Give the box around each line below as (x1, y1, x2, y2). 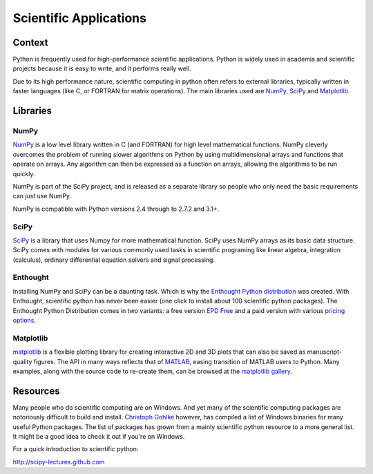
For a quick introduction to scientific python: (12, 445, 139, 453)
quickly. (12, 169, 35, 178)
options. (12, 316, 37, 324)
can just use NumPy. (12, 192, 72, 200)
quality (12, 357, 32, 366)
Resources (12, 385, 60, 397)
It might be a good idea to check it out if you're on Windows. (12, 432, 185, 440)
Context (12, 37, 48, 48)
